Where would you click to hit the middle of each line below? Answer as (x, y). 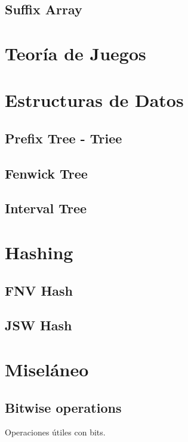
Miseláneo (47, 369)
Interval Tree (46, 208)
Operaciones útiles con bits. (55, 432)
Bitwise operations (63, 407)
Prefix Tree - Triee (64, 138)
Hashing (39, 252)
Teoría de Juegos (75, 53)
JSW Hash (38, 325)
